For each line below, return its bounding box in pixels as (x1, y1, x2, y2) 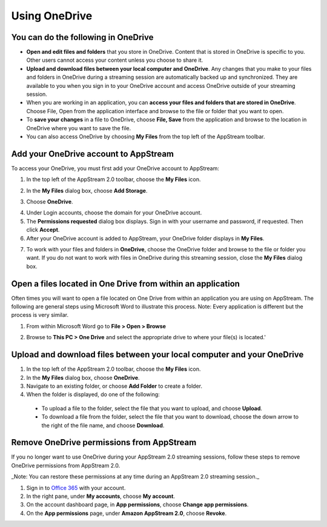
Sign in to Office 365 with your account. (26, 484, 126, 491)
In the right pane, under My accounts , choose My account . (26, 492, 176, 500)
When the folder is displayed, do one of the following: (26, 391, 160, 398)
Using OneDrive (11, 9, 93, 22)
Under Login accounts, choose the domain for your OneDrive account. (26, 209, 202, 216)
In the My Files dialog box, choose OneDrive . (26, 374, 140, 381)
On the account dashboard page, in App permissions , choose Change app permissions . (26, 501, 249, 508)
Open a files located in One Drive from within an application (11, 279, 240, 289)
